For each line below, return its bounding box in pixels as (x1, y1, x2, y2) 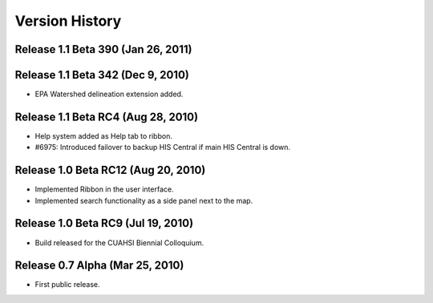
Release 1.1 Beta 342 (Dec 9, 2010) (14, 68, 190, 82)
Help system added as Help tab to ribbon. (34, 131, 172, 140)
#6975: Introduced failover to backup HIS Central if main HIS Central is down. (34, 143, 291, 152)
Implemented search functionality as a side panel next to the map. (34, 196, 253, 205)
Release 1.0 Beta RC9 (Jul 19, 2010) (14, 216, 194, 230)
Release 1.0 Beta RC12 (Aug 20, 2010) (14, 164, 206, 177)
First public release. (34, 280, 100, 289)
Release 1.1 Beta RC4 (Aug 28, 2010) (14, 110, 199, 123)
